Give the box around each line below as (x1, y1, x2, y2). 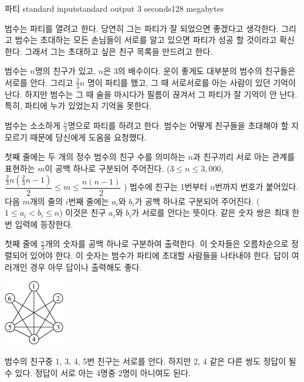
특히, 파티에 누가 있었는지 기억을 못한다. (5, 99, 152, 112)
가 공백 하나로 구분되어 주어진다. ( (134, 195, 260, 207)
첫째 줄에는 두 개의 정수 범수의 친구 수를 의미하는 (5, 150, 185, 163)
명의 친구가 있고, (35, 65, 96, 77)
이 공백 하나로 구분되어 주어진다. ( (45, 162, 170, 174)
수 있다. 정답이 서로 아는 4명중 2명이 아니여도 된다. (5, 366, 191, 378)
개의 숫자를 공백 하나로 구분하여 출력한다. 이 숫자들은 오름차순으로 (45, 237, 289, 250)
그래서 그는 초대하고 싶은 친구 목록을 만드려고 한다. (25, 45, 213, 57)
